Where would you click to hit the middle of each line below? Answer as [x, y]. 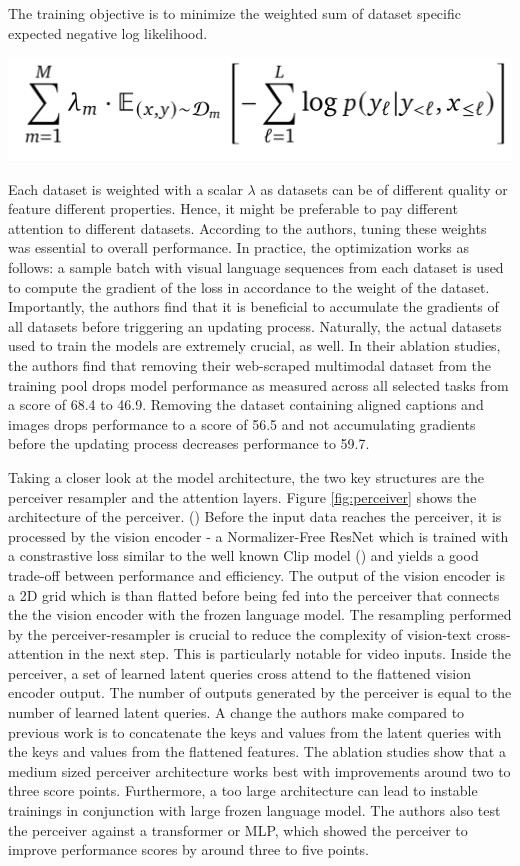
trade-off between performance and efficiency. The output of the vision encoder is [256, 574]
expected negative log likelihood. [108, 32]
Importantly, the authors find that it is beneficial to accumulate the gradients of [253, 306]
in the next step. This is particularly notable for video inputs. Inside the [289, 653]
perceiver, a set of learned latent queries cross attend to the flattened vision [239, 672]
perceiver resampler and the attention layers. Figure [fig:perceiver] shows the [242, 496]
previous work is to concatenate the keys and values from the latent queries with [255, 731]
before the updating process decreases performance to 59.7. [189, 443]
